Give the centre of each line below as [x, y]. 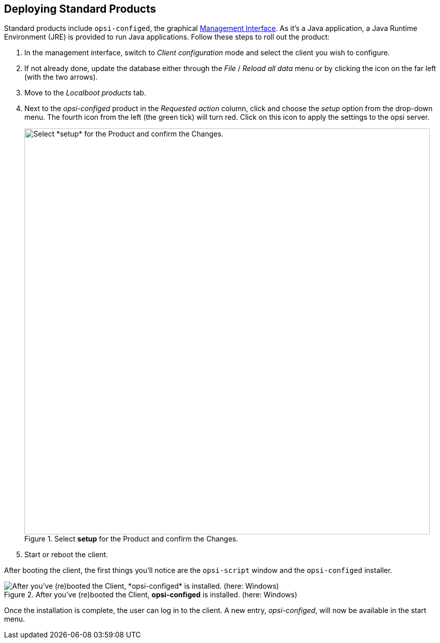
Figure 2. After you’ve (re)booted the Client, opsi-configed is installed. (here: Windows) [151, 595]
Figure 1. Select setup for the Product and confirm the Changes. [131, 539]
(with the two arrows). [61, 77]
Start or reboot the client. [66, 555]
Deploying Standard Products [80, 9]
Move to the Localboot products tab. [85, 93]
